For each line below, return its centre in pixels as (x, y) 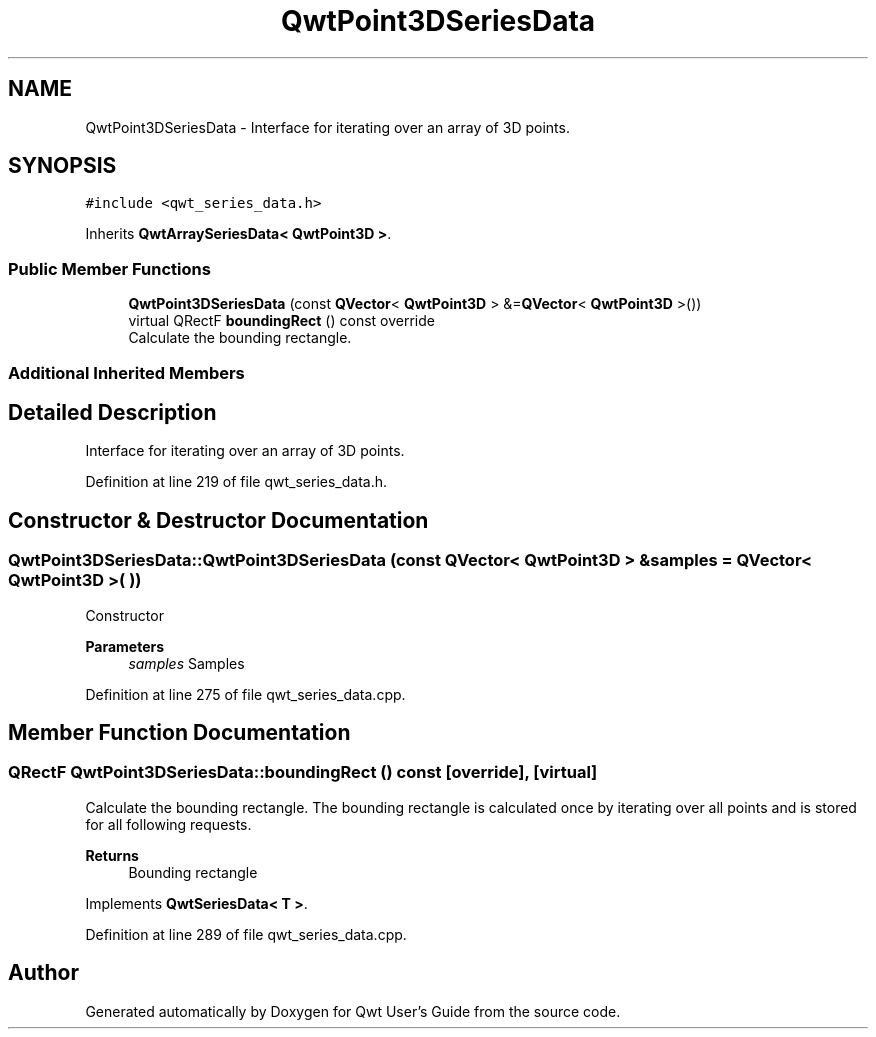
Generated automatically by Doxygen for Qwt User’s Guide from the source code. (353, 1011)
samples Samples (186, 663)
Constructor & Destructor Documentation (218, 520)
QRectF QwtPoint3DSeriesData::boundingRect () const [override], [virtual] (303, 772)
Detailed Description (112, 412)
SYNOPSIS (62, 166)
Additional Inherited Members (126, 372)
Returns (112, 855)
